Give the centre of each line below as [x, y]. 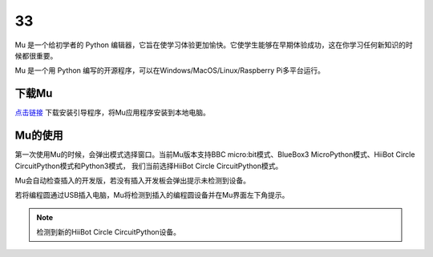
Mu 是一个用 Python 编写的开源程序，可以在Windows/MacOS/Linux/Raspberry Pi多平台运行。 [170, 70]
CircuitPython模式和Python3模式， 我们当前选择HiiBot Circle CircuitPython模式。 [149, 166]
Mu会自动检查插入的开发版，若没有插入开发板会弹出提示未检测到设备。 [132, 180]
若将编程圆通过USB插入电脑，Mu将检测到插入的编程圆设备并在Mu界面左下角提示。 [152, 195]
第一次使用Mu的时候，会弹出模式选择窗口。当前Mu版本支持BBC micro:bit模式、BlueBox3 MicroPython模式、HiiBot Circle [215, 155]
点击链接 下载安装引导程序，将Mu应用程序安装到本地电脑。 [112, 113]
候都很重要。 [36, 55]
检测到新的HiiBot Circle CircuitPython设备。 [108, 232]
